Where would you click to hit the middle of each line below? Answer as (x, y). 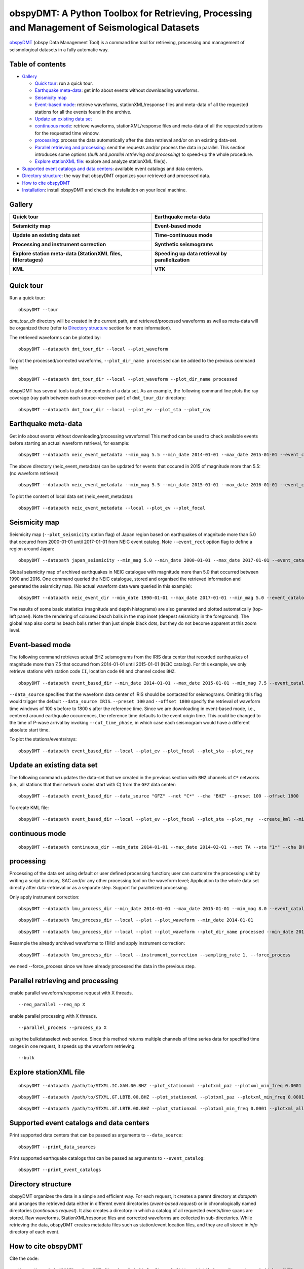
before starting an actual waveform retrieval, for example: (69, 443)
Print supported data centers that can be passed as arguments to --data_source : (96, 1135)
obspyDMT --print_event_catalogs (60, 1170)
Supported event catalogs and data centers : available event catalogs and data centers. (113, 169)
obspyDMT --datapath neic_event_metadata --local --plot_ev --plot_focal (112, 508)
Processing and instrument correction (59, 244)
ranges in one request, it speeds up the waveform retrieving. (73, 1046)
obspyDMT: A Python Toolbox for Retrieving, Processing (131, 13)
